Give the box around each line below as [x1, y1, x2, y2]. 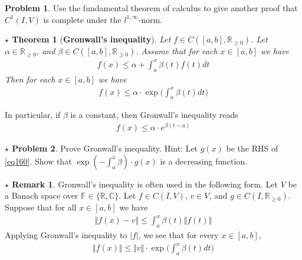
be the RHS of [226, 142, 278, 154]
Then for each [5, 73, 55, 85]
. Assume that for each [136, 45, 218, 57]
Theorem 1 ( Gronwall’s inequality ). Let [12, 33, 171, 45]
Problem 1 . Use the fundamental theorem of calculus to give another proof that [5, 2, 298, 14]
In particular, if [5, 108, 61, 121]
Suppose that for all [5, 201, 77, 213]
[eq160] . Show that [5, 154, 72, 167]
